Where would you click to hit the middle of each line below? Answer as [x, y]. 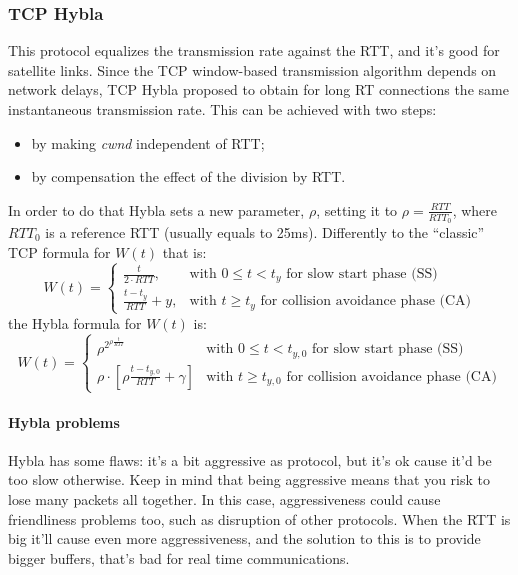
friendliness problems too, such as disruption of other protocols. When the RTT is [259, 518]
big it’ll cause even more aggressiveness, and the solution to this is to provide [244, 538]
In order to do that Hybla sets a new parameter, [156, 209]
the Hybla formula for [75, 322]
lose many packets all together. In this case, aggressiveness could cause [224, 498]
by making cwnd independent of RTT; [148, 142]
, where [475, 209]
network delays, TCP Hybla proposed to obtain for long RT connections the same [258, 89]
